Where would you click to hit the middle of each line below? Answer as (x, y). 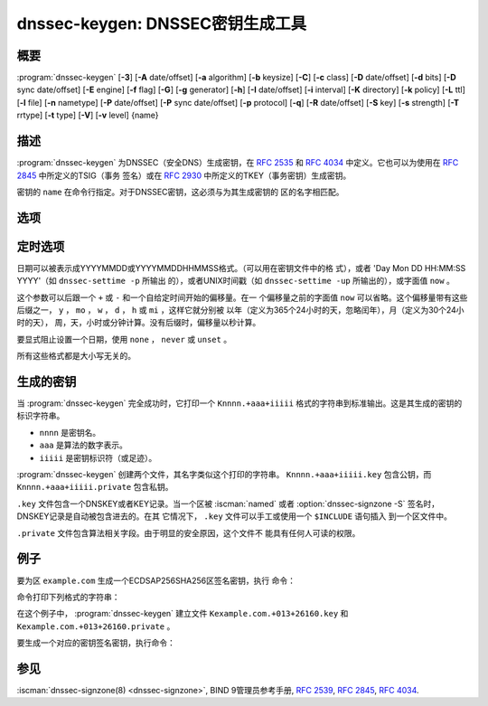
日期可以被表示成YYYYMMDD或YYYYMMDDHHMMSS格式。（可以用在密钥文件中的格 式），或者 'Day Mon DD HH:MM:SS (241, 268)
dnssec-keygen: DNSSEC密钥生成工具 (162, 24)
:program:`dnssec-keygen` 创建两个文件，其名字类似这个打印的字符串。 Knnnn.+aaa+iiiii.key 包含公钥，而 (224, 475)
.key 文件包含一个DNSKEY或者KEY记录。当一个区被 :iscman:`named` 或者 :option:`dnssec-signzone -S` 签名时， (228, 504)
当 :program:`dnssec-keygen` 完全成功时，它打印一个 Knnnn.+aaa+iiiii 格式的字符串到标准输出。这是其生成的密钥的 (239, 403)
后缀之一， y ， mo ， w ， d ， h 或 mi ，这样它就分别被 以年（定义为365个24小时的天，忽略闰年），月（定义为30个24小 (240, 310)
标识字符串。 (41, 416)
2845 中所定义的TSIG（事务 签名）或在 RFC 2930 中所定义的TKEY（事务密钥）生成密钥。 (184, 175)
